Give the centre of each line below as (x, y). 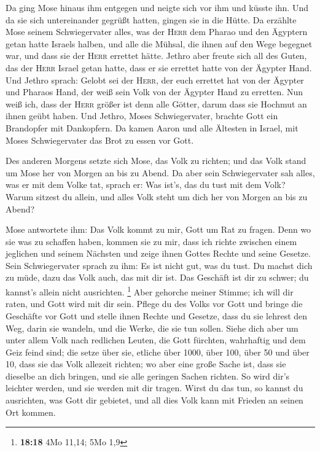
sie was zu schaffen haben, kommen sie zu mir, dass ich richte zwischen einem (151, 241)
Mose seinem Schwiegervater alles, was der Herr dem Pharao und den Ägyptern (157, 32)
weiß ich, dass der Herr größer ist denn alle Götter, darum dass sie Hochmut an (156, 103)
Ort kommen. (31, 412)
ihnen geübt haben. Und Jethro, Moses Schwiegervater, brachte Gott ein (142, 116)
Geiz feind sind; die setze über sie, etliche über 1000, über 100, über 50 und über (158, 352)
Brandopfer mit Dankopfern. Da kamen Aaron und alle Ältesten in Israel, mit (152, 127)
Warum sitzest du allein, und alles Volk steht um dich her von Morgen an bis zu (157, 196)
